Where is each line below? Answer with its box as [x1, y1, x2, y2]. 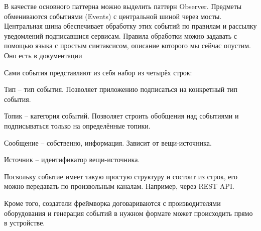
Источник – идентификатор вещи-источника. [4, 154, 140, 165]
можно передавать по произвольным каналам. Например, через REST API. [4, 181, 234, 191]
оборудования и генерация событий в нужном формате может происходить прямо [4, 207, 253, 218]
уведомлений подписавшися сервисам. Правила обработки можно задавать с [4, 30, 237, 41]
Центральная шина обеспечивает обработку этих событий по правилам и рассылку [4, 21, 257, 31]
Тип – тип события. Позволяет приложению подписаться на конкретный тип [4, 84, 237, 94]
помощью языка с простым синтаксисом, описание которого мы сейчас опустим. [4, 40, 251, 51]
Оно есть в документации [4, 50, 82, 60]
